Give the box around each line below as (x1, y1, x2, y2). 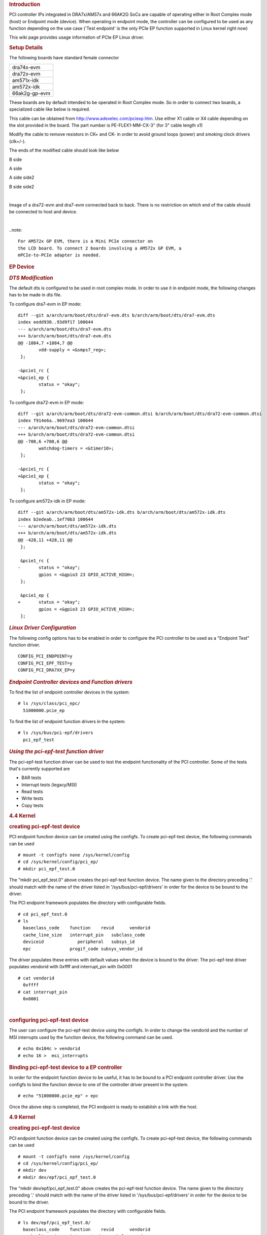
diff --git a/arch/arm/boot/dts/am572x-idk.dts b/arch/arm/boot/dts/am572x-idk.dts (18, 509, 226, 515)
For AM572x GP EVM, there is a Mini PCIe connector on (18, 239, 153, 244)
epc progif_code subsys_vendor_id (23, 946, 143, 951)
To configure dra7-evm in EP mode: (9, 301, 81, 307)
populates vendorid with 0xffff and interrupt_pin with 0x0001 (9, 964, 133, 970)
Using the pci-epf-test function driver (9, 748, 104, 755)
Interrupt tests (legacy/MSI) (21, 782, 77, 787)
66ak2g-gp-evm (12, 89, 51, 96)
